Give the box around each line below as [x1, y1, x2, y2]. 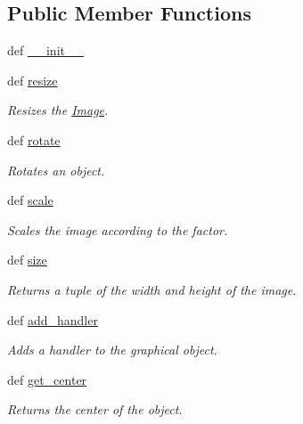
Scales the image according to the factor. [7, 220, 228, 239]
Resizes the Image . [7, 101, 109, 119]
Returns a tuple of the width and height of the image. [7, 280, 297, 298]
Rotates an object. [7, 160, 105, 179]
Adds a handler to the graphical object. [7, 340, 217, 359]
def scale [7, 191, 53, 209]
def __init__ [7, 41, 84, 60]
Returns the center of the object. [7, 400, 183, 419]
